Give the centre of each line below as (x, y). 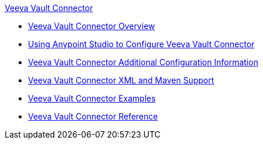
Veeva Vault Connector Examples (92, 98)
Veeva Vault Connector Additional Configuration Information (143, 62)
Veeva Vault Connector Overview (92, 26)
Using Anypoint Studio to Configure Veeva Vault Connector (141, 44)
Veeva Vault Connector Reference (93, 116)
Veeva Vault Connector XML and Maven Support (121, 80)
